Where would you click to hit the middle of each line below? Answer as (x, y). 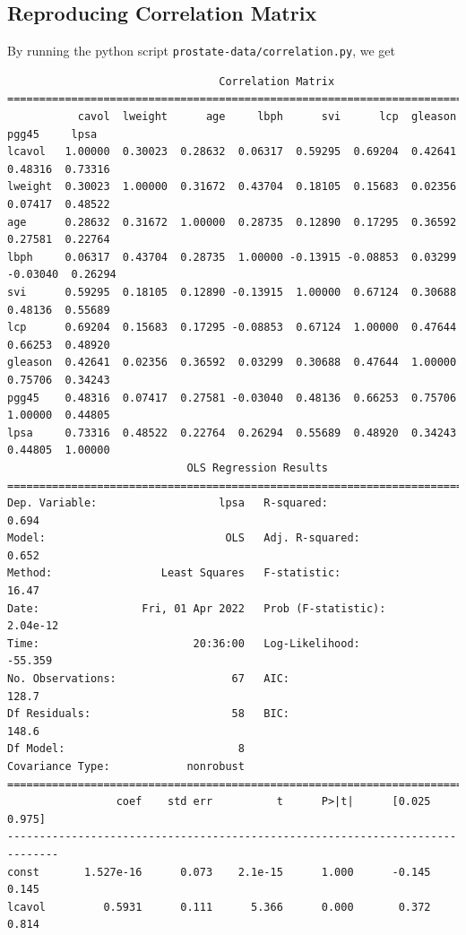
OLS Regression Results (257, 467)
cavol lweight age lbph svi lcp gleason (267, 117)
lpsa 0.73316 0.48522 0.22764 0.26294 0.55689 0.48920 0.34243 (232, 433)
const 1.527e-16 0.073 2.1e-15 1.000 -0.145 (219, 872)
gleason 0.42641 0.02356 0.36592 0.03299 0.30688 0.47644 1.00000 (232, 363)
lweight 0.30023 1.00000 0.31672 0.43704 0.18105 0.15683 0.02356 (232, 187)
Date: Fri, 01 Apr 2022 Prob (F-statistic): (197, 608)
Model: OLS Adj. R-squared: (184, 538)
